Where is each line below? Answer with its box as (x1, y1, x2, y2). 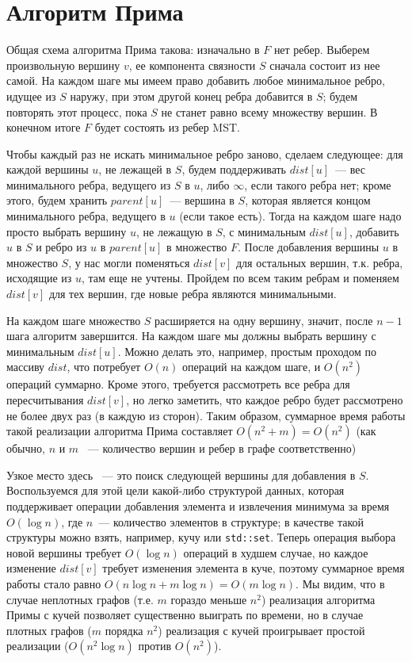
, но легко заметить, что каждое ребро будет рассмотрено (126, 392, 403, 408)
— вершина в (170, 192, 235, 209)
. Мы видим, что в (296, 576, 385, 591)
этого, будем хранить (6, 192, 108, 209)
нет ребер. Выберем (273, 41, 370, 58)
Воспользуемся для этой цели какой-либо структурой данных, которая (6, 482, 345, 499)
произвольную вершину (6, 56, 120, 73)
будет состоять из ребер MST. (94, 119, 240, 136)
